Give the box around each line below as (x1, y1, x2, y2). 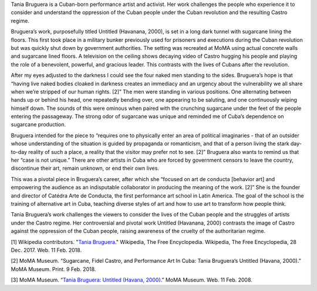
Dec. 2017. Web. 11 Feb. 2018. (11, 246, 82, 253)
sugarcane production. (11, 121, 66, 128)
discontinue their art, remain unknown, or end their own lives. (11, 165, 160, 172)
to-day (11, 148, 28, 155)
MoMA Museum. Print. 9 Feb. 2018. (11, 265, 96, 273)
